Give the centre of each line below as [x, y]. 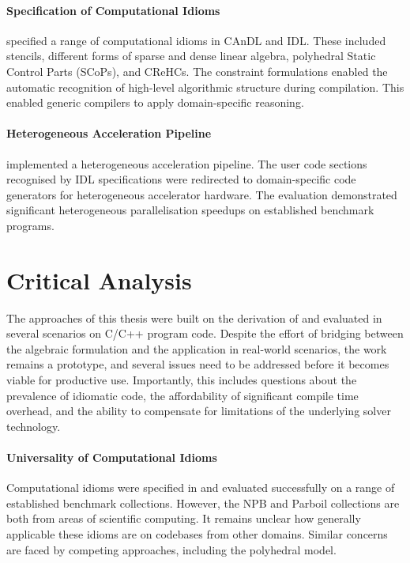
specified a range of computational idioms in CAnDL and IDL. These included [196, 40]
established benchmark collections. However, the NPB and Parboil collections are [203, 503]
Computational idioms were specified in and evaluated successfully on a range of [201, 487]
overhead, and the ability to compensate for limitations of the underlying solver [199, 411]
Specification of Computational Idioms [113, 10]
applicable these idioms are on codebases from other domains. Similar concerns [197, 533]
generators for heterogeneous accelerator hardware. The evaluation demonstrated [202, 194]
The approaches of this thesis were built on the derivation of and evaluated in [194, 317]
